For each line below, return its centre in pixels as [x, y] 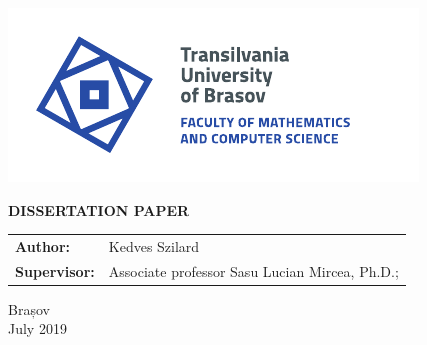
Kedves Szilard [154, 245]
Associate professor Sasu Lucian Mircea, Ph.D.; [253, 270]
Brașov [29, 308]
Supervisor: [55, 270]
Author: [43, 245]
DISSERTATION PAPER [99, 209]
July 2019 [37, 328]
